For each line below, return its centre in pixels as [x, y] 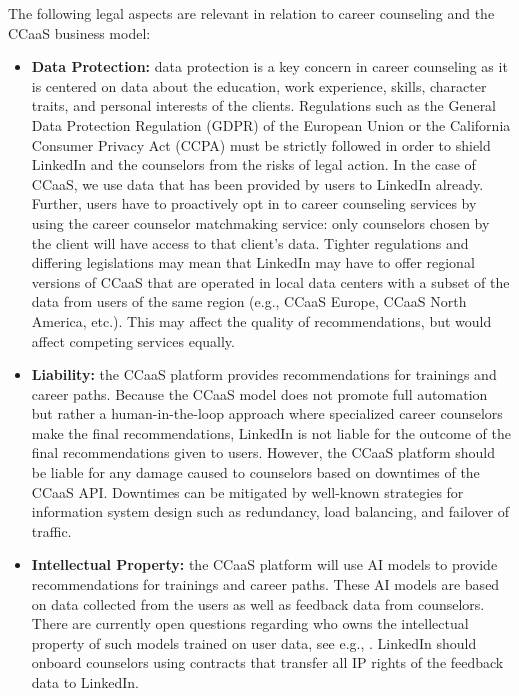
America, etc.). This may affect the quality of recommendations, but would [261, 320]
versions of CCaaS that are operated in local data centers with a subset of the [270, 281]
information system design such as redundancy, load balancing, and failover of [270, 511]
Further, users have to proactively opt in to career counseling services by [254, 203]
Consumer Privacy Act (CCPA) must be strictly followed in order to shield [261, 144]
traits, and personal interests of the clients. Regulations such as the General [264, 105]
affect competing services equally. [133, 340]
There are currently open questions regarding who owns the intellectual [250, 623]
